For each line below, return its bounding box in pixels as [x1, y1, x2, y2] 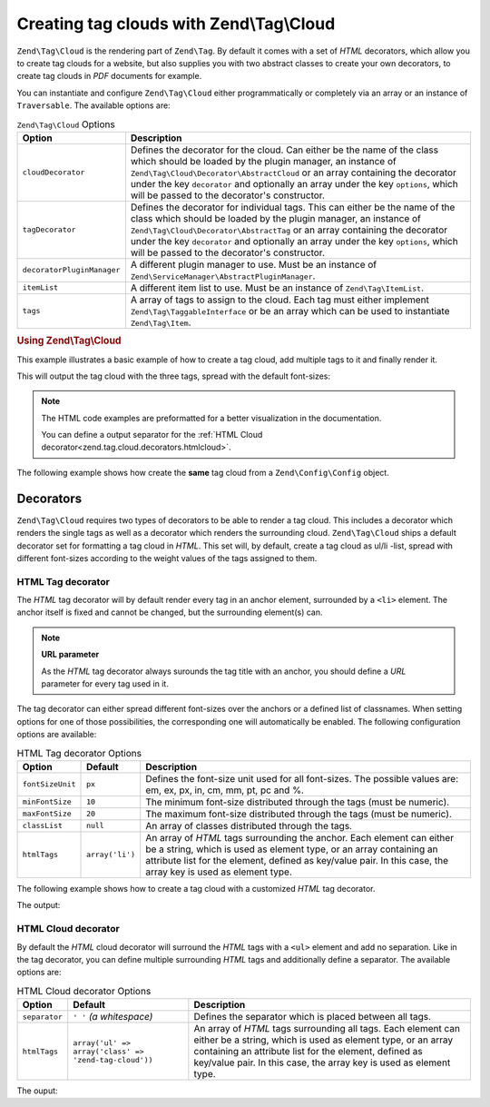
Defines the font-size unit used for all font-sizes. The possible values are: [145, 772, 459, 785]
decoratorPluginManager [22, 265, 121, 275]
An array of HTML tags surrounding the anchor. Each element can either [145, 831, 454, 844]
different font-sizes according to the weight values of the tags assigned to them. [16, 552, 318, 563]
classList [22, 821, 64, 831]
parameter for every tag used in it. [41, 678, 170, 689]
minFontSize [22, 797, 72, 807]
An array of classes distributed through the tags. [145, 819, 353, 832]
